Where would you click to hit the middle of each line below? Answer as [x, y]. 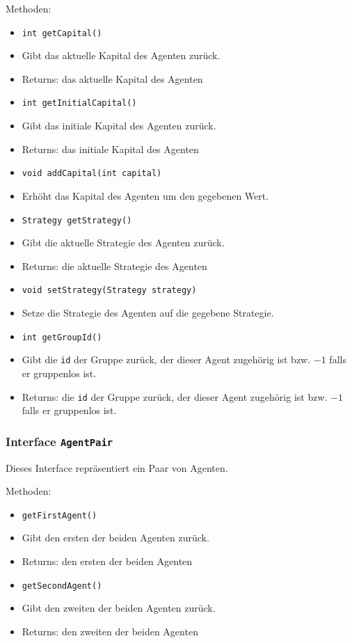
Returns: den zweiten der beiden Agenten [110, 631]
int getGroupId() [62, 337]
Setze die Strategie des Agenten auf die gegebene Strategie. [148, 313]
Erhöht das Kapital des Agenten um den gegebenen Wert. [145, 195]
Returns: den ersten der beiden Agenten [107, 561]
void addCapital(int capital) [92, 174]
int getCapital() [62, 33]
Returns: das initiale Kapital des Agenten [110, 149]
